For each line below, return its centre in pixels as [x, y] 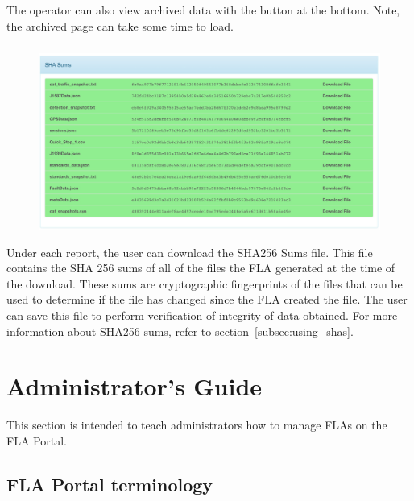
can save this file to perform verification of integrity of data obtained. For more [202, 315]
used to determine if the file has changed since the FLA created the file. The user [207, 299]
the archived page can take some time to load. [120, 25]
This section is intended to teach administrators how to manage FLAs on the [197, 425]
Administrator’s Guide [135, 386]
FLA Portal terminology [110, 484]
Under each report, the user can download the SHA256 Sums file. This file [190, 252]
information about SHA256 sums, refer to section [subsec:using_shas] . [180, 331]
